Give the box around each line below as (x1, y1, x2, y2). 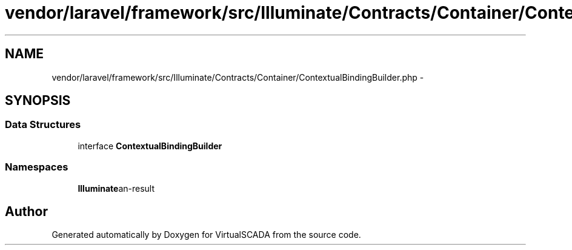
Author (5, 203, 48, 219)
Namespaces (5, 161, 68, 174)
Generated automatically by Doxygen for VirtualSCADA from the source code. (52, 229, 361, 240)
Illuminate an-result (78, 183, 155, 194)
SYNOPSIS (5, 93, 71, 109)
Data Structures (5, 118, 81, 131)
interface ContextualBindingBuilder (78, 140, 222, 151)
